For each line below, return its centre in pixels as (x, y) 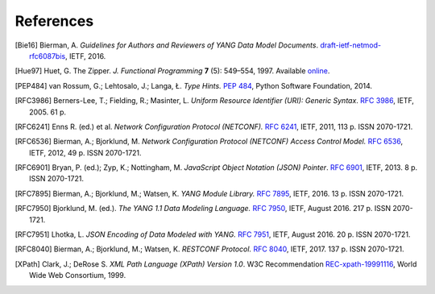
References (54, 21)
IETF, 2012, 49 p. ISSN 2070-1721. (85, 152)
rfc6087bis (48, 56)
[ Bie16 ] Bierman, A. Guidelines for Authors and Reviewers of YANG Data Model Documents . (166, 45)
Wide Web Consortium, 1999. (78, 275)
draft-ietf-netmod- (350, 45)
